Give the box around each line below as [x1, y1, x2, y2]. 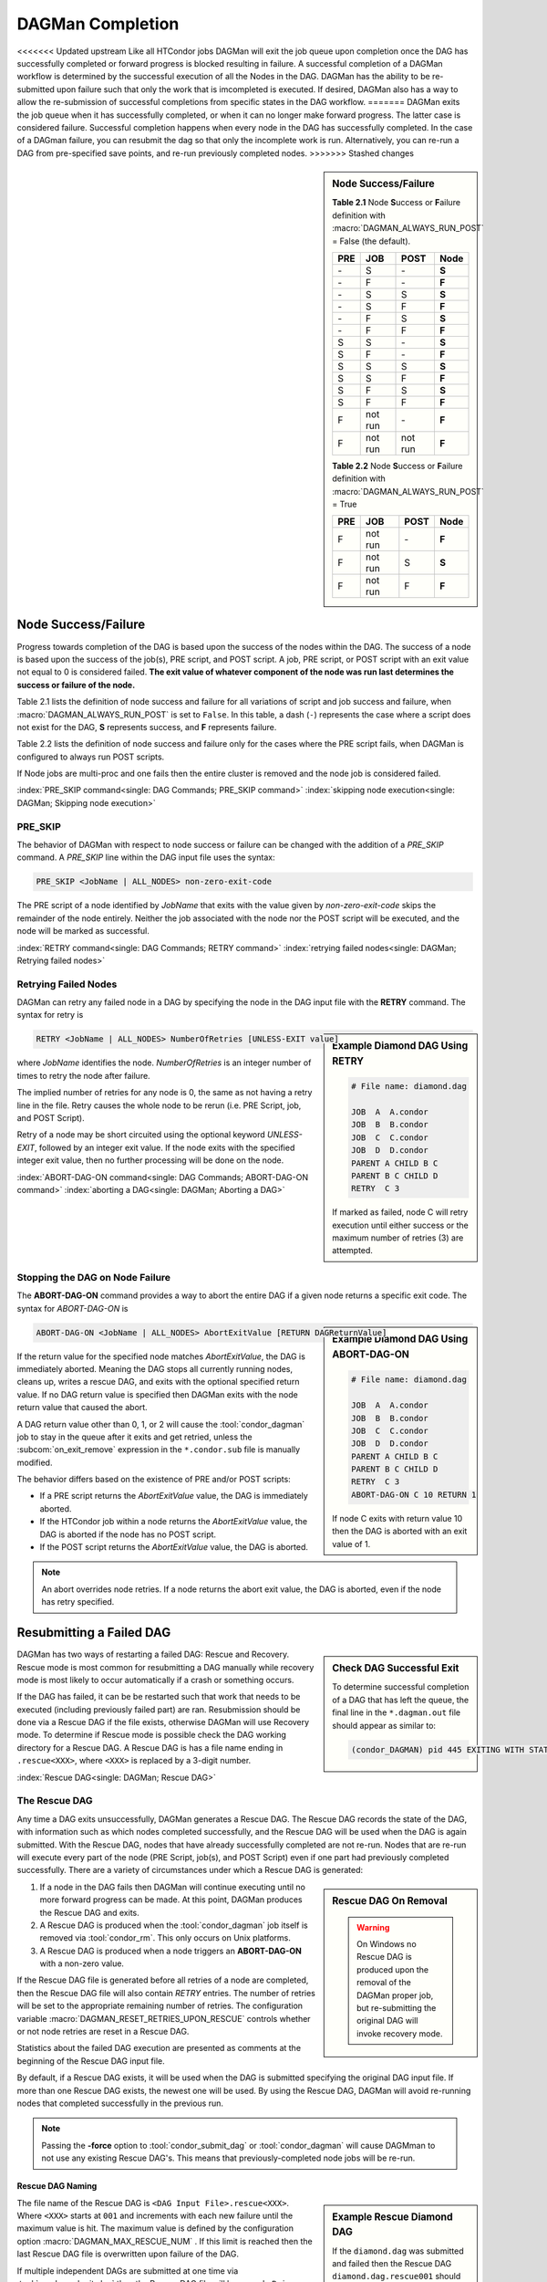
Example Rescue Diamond [332, 2210, 453, 2223]
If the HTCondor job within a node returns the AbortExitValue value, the [39, 1516, 308, 1527]
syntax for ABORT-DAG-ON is [16, 1303, 129, 1314]
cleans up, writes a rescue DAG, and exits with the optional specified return [16, 1377, 300, 1387]
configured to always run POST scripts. [16, 751, 165, 762]
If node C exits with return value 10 [332, 1513, 463, 1523]
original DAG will [356, 2015, 418, 2026]
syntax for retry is [16, 1010, 84, 1021]
